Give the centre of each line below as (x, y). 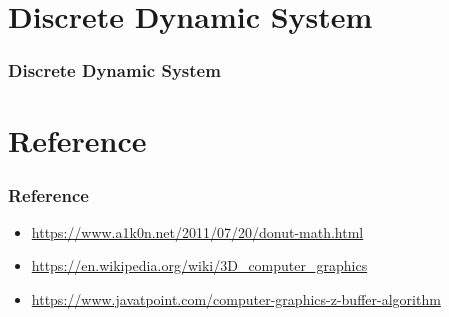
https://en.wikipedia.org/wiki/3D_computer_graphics (199, 265)
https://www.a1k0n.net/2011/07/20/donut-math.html (197, 231)
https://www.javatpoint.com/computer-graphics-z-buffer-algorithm (236, 299)
